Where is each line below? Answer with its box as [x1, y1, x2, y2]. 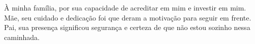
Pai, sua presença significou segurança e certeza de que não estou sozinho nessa [4, 22, 250, 32]
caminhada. [4, 31, 40, 42]
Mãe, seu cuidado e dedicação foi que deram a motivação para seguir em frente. [4, 12, 251, 22]
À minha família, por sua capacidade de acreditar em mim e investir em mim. [4, 2, 246, 12]
